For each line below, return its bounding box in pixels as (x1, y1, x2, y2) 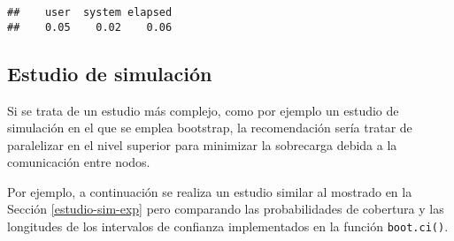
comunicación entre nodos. (7, 153, 150, 171)
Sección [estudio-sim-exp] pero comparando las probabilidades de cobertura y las (7, 200, 444, 218)
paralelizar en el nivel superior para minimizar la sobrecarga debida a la (7, 135, 397, 154)
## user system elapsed (7, 6, 173, 19)
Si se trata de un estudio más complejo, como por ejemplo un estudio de (7, 101, 399, 119)
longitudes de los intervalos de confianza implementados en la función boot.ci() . (7, 217, 449, 236)
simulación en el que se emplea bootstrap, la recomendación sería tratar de (7, 118, 412, 137)
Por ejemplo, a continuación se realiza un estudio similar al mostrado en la (7, 182, 412, 200)
